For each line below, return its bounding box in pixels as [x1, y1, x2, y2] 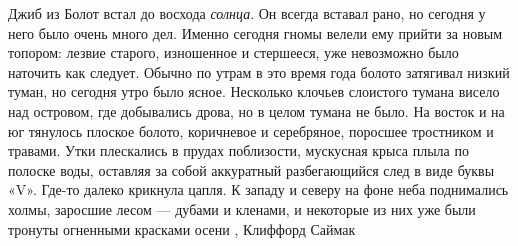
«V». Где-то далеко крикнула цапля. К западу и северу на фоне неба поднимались [8, 179, 509, 200]
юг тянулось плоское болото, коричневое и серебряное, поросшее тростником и [8, 120, 494, 141]
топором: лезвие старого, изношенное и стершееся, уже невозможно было [8, 42, 459, 63]
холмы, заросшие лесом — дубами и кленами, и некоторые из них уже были [8, 198, 476, 219]
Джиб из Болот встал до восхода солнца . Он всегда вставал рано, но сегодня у [8, 3, 486, 23]
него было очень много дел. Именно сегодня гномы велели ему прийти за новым [8, 22, 503, 43]
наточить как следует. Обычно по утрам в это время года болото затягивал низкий [8, 61, 510, 82]
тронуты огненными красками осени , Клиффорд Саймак [8, 218, 356, 239]
